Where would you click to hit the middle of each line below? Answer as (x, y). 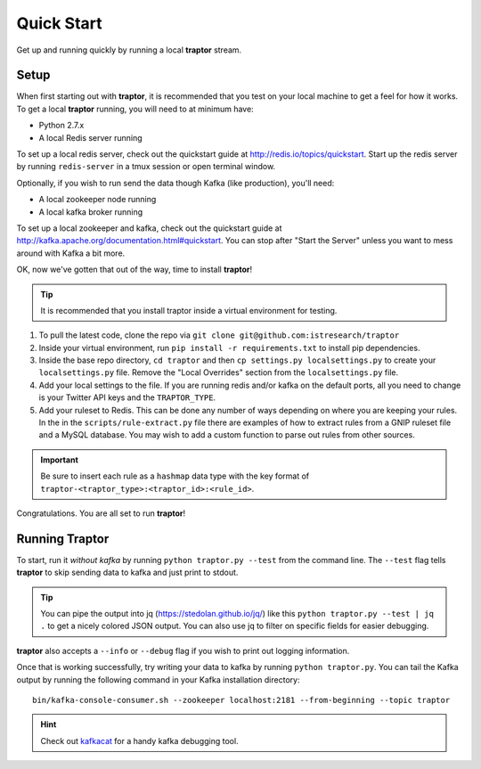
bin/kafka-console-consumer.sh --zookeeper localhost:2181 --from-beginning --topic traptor (241, 700)
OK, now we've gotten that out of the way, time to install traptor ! (135, 270)
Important (60, 460)
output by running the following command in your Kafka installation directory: (158, 679)
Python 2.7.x (61, 126)
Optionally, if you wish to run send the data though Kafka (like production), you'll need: (175, 183)
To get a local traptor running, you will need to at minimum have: (135, 109)
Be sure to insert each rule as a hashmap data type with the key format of (175, 476)
